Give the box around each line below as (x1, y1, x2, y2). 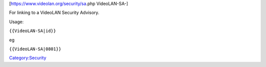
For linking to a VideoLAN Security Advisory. (9, 10, 100, 16)
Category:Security (9, 55, 47, 61)
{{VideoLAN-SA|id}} (9, 28, 56, 34)
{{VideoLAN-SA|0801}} (9, 46, 62, 52)
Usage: (9, 19, 24, 25)
